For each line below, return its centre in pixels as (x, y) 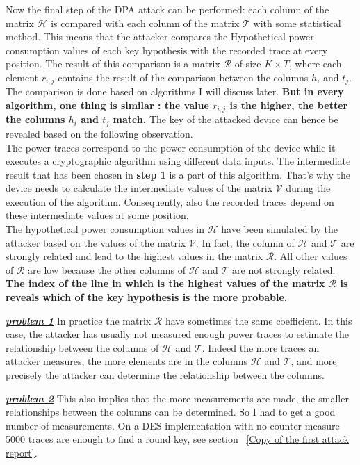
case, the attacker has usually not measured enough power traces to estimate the (178, 334)
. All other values (311, 256)
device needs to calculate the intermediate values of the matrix (139, 188)
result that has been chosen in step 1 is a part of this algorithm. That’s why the (178, 174)
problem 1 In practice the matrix (79, 320)
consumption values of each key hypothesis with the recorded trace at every (167, 50)
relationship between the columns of (82, 347)
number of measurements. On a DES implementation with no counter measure (173, 425)
